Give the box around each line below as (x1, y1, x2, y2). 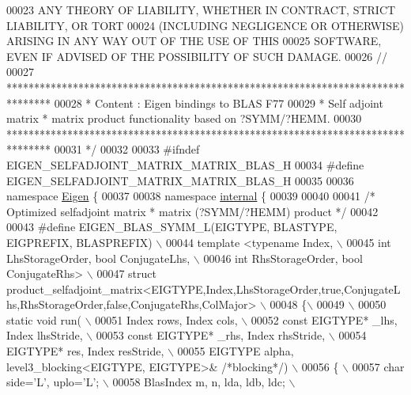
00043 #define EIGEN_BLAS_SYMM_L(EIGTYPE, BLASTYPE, (6, 218, 337, 235)
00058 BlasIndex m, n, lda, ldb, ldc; (112, 374, 285, 390)
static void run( (6, 311, 82, 328)
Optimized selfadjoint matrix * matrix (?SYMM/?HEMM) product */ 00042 (6, 203, 379, 219)
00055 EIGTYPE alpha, (177, 343, 294, 359)
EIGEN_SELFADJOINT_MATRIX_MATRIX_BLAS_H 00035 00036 (6, 172, 354, 188)
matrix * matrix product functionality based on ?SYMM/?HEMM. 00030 (6, 110, 362, 127)
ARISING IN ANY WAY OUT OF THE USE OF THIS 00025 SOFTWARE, (6, 32, 382, 49)
